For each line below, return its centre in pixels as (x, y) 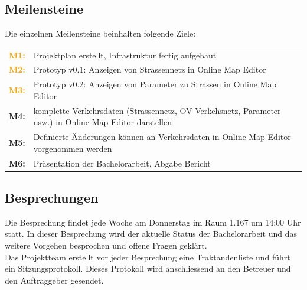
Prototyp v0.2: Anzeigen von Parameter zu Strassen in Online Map (155, 84)
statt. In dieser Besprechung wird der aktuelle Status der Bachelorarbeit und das (151, 234)
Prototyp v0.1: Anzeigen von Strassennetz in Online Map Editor (150, 69)
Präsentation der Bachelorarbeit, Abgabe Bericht (122, 163)
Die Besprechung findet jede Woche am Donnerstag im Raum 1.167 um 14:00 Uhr (153, 222)
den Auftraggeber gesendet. (54, 280)
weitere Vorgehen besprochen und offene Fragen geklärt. (106, 245)
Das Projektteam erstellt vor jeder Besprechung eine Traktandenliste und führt (148, 257)
